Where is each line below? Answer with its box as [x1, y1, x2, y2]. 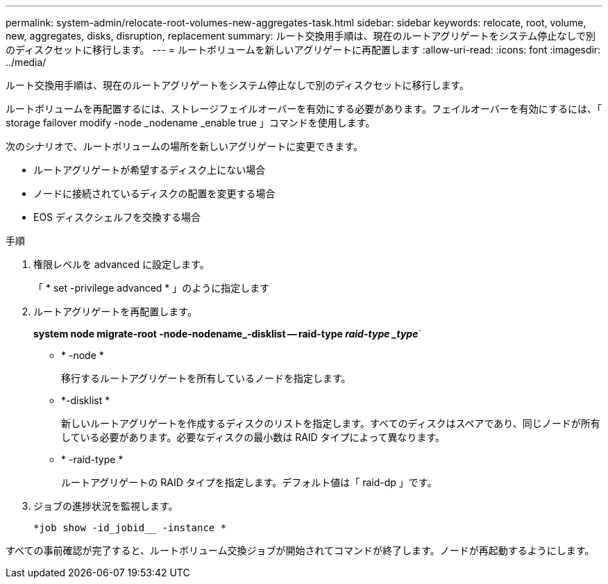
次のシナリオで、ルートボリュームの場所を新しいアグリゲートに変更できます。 [6, 140, 363, 152]
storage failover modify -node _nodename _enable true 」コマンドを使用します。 [6, 117, 375, 128]
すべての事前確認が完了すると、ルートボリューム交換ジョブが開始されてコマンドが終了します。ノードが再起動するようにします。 [6, 544, 595, 556]
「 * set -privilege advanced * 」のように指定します [33, 282, 270, 294]
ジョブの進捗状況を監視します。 [33, 500, 178, 512]
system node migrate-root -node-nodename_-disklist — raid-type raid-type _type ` [33, 328, 421, 340]
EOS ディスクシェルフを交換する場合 [33, 211, 201, 223]
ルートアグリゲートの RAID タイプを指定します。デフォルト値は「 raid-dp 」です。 [61, 476, 437, 488]
